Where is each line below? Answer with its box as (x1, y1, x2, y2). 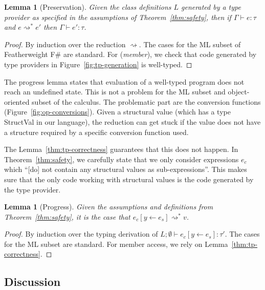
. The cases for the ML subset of (139, 38, 241, 49)
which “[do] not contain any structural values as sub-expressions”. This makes (4, 164, 247, 175)
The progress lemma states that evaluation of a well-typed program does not (4, 76, 245, 87)
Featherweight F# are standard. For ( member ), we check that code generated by (4, 49, 257, 60)
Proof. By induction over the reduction (4, 38, 126, 49)
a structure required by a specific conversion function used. (4, 126, 189, 137)
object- (228, 86, 250, 97)
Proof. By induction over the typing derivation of (4, 228, 158, 239)
